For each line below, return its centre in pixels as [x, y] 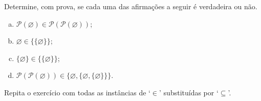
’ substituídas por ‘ [189, 92]
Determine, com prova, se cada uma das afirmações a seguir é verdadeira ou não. [131, 6]
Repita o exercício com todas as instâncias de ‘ [77, 92]
